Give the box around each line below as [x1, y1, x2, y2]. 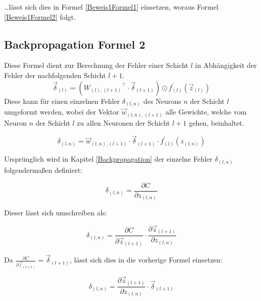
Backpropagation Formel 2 [4, 36, 145, 52]
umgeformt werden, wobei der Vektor [4, 106, 119, 117]
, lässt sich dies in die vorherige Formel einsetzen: [69, 254, 223, 265]
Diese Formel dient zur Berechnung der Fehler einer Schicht [4, 60, 189, 70]
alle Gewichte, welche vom [165, 106, 247, 117]
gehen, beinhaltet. [189, 117, 244, 128]
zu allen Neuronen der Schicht [77, 117, 170, 128]
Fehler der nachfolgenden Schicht [4, 69, 106, 80]
